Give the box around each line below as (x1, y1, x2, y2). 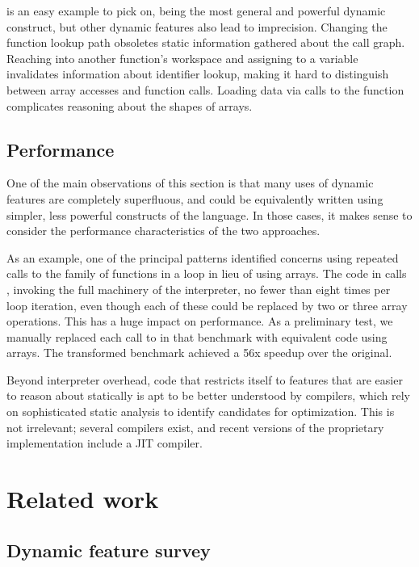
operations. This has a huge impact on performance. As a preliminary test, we (6, 313, 393, 330)
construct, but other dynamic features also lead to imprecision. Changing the (6, 18, 388, 35)
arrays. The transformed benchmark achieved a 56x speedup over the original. (6, 344, 392, 361)
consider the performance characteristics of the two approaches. (6, 222, 321, 239)
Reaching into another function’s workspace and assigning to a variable (6, 49, 358, 66)
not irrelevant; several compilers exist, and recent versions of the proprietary (6, 418, 384, 435)
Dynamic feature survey (6, 537, 211, 562)
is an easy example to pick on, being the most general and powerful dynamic (6, 2, 386, 19)
